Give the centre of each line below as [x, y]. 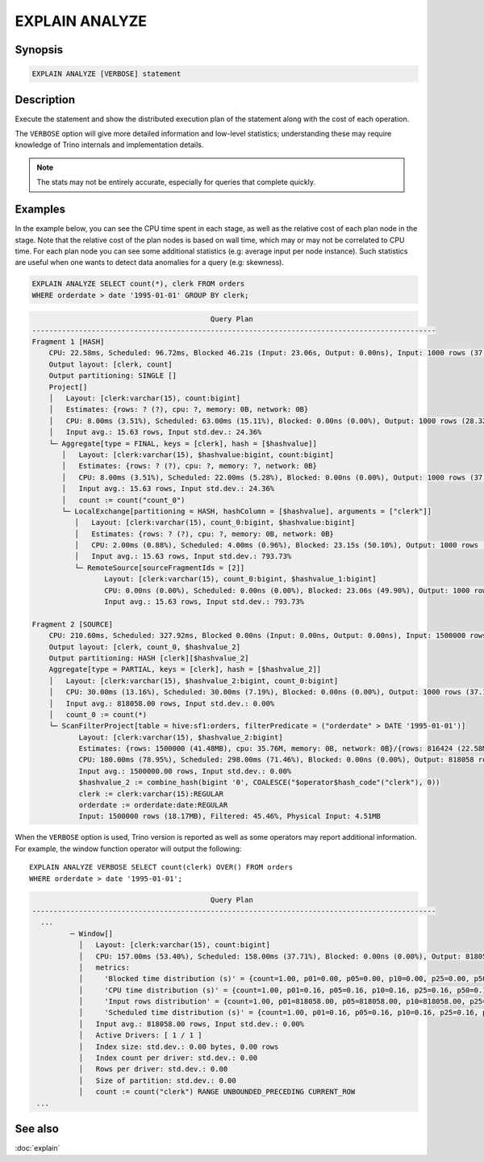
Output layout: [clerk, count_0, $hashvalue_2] [145, 647]
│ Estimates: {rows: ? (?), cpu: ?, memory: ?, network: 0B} [190, 466]
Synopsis [39, 50]
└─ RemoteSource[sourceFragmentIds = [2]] [159, 568]
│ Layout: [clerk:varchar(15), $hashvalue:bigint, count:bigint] [198, 455]
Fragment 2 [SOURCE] [72, 624]
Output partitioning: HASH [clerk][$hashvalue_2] [149, 658]
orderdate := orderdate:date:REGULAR [153, 805]
